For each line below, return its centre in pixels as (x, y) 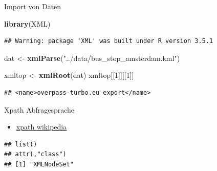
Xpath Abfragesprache (39, 109)
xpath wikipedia (41, 127)
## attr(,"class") (35, 154)
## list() (21, 144)
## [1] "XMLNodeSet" (39, 164)
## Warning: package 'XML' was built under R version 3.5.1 (109, 41)
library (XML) (27, 23)
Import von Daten (33, 6)
